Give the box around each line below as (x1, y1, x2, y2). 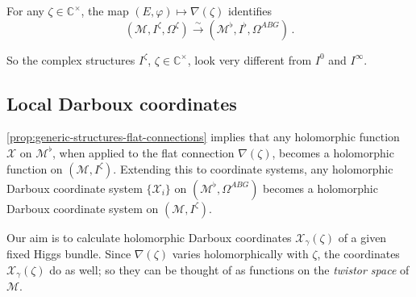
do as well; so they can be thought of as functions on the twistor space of (49, 261, 410, 278)
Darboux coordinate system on (6, 199, 159, 216)
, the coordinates (317, 245, 400, 262)
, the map (81, 2, 129, 19)
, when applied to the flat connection (52, 144, 235, 161)
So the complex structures (6, 51, 135, 68)
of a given (338, 228, 387, 245)
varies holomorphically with (172, 245, 309, 262)
